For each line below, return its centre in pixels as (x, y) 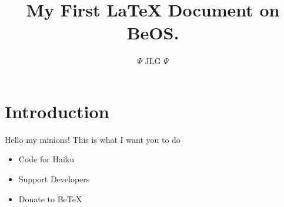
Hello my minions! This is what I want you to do (93, 139)
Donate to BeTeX (50, 198)
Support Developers (54, 179)
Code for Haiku (46, 159)
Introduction (57, 111)
